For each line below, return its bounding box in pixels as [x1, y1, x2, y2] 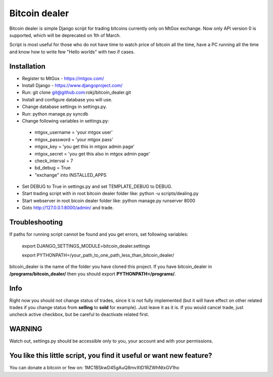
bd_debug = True [34, 165, 71, 171]
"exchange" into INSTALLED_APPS [34, 172, 107, 178]
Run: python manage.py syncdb [22, 110, 88, 117]
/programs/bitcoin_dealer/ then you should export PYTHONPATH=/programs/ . [9, 271, 176, 277]
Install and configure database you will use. [22, 96, 113, 102]
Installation [9, 62, 45, 70]
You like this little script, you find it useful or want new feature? [9, 351, 212, 360]
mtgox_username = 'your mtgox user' [34, 129, 113, 135]
